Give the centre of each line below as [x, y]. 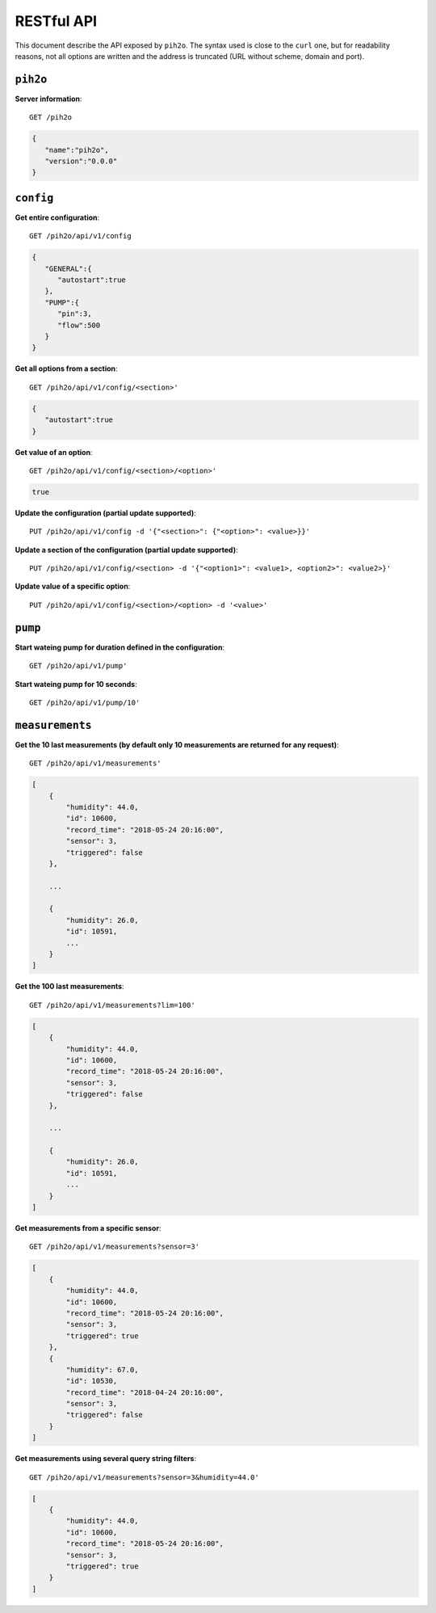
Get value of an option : [54, 452]
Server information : [48, 99]
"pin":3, [75, 314]
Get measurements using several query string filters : [106, 1459]
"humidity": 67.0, [102, 1369]
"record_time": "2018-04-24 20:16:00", [145, 1392]
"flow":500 [79, 325]
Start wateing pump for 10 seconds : [76, 684]
